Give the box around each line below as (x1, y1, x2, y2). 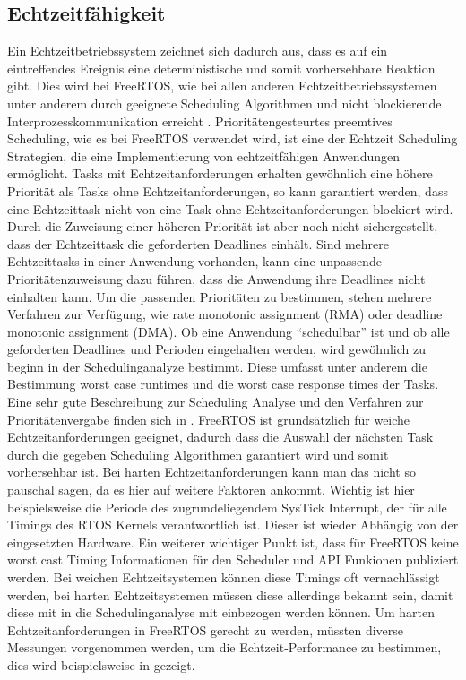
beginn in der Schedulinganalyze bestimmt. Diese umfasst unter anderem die (7, 357, 427, 375)
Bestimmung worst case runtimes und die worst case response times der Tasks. (7, 374, 439, 393)
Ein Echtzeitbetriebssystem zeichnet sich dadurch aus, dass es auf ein (7, 41, 388, 60)
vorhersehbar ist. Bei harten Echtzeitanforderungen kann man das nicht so (7, 462, 416, 481)
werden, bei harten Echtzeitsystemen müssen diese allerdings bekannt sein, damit (7, 585, 453, 604)
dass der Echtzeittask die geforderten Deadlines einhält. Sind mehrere (7, 234, 389, 253)
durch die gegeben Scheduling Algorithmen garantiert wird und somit (7, 444, 389, 463)
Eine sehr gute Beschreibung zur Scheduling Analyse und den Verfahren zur (7, 392, 424, 411)
